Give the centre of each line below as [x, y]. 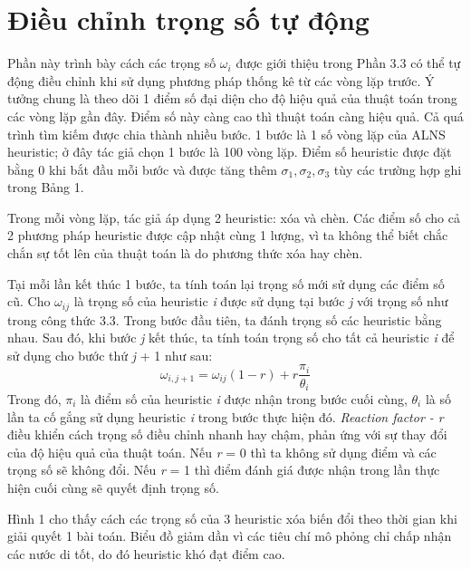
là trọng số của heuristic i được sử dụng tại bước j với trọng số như [261, 301]
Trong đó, [34, 399]
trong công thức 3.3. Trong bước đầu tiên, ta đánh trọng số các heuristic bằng [225, 319]
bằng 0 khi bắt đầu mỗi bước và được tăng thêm [142, 169]
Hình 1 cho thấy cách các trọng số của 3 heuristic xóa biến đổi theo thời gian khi [232, 518]
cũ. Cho [29, 301]
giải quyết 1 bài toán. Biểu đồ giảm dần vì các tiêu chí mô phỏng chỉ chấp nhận [230, 536]
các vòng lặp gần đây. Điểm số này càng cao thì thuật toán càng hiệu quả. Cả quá [235, 116]
